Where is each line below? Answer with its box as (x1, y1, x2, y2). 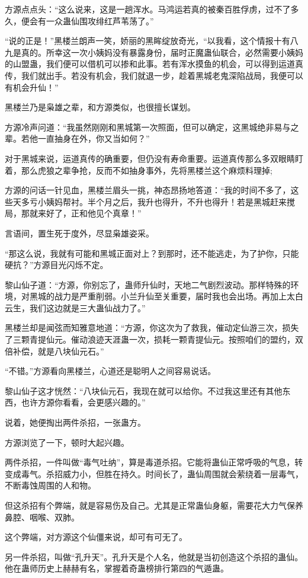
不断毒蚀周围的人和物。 (5, 479, 96, 491)
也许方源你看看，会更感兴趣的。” (21, 396, 146, 408)
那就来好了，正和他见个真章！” (21, 207, 142, 219)
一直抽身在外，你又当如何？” (37, 132, 150, 145)
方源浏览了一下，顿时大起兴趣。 (5, 436, 129, 448)
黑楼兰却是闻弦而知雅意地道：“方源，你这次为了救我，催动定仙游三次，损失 (5, 321, 299, 334)
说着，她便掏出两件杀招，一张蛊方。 (5, 416, 146, 429)
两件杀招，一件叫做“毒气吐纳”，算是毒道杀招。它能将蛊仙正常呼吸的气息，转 (5, 456, 303, 468)
